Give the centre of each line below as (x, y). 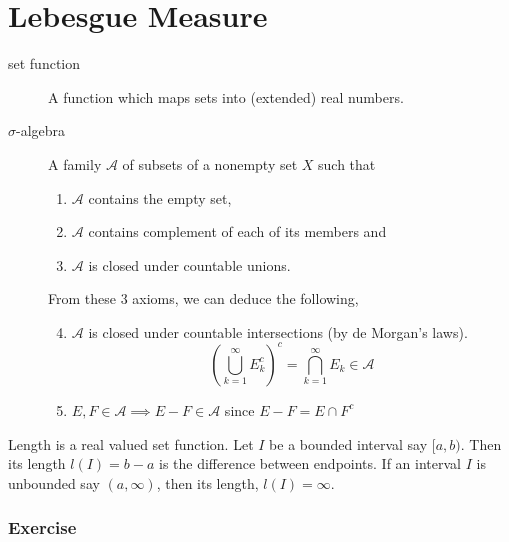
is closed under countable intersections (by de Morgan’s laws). (278, 331)
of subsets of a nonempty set (210, 163)
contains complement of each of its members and (237, 231)
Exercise (42, 527)
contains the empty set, (160, 197)
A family (75, 163)
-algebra (41, 130)
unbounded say (54, 482)
